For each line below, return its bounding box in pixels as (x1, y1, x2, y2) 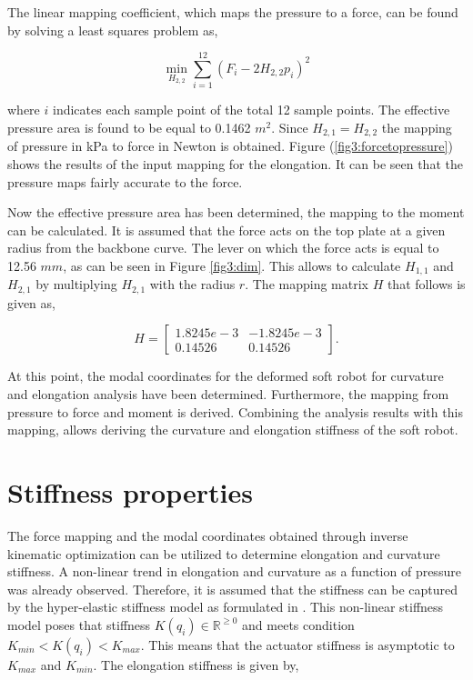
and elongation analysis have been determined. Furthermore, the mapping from (7, 385, 449, 404)
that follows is (387, 275, 466, 294)
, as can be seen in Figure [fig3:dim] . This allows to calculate (63, 255, 401, 275)
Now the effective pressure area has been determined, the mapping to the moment (7, 203, 465, 222)
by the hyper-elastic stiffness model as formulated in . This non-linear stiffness (7, 597, 444, 616)
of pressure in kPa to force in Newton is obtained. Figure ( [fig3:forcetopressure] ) (7, 136, 453, 155)
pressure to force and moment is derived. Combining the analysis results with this (7, 402, 463, 421)
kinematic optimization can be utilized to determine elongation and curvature (7, 544, 440, 563)
